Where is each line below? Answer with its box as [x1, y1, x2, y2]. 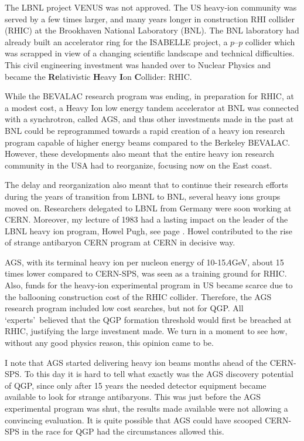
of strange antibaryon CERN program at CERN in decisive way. [5, 236, 235, 248]
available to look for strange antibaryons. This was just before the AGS [5, 390, 261, 403]
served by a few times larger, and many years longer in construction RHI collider [5, 12, 295, 25]
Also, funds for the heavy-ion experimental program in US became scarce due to [5, 279, 293, 291]
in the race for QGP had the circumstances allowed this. [22, 425, 224, 437]
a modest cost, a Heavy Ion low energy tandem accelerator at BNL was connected [5, 101, 299, 113]
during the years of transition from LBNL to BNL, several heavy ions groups [5, 190, 281, 202]
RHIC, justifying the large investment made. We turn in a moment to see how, [5, 325, 288, 337]
